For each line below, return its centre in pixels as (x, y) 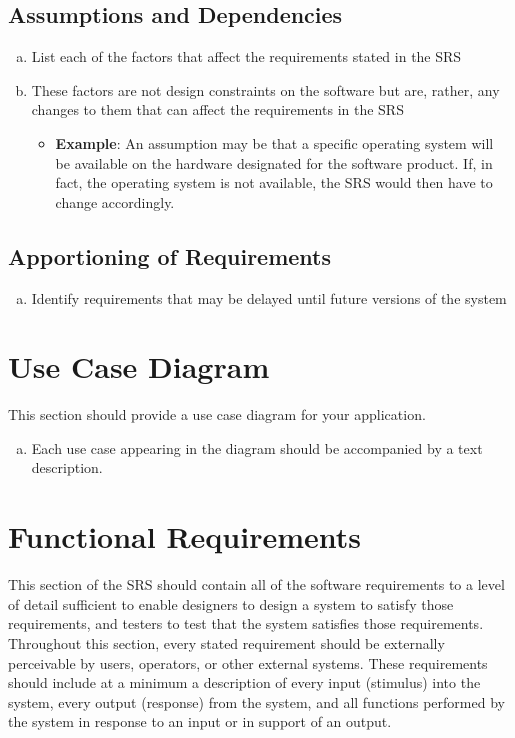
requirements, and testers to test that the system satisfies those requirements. (246, 623)
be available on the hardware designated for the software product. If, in (274, 162)
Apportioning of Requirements (170, 255)
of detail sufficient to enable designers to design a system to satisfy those (231, 603)
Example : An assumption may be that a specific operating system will (274, 142)
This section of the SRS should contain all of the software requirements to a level (256, 584)
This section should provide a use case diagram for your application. (217, 414)
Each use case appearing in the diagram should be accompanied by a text (257, 447)
